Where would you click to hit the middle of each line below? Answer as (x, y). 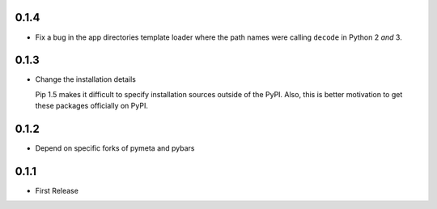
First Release (57, 191)
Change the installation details (86, 79)
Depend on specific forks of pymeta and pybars (115, 148)
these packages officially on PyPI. (92, 106)
